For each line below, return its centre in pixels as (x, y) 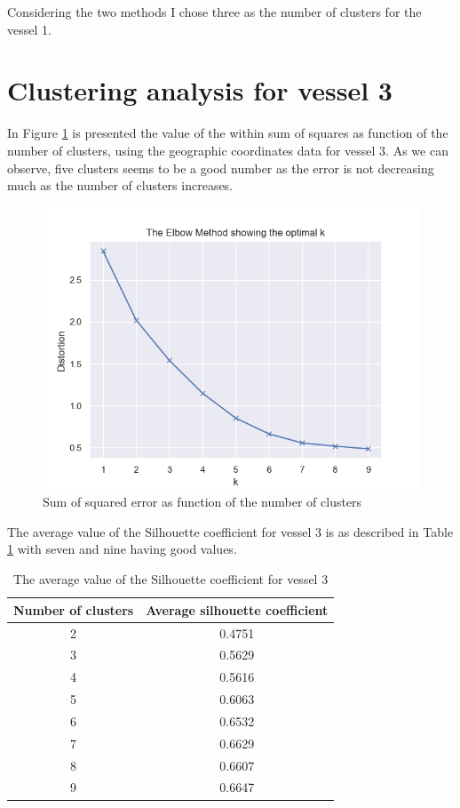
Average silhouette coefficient (237, 609)
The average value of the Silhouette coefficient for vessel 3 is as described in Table (230, 531)
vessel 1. (29, 29)
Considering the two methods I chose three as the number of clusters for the (214, 12)
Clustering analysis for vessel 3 (200, 90)
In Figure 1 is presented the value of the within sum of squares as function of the (228, 133)
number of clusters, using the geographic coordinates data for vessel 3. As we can (228, 150)
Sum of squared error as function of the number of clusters (202, 502)
